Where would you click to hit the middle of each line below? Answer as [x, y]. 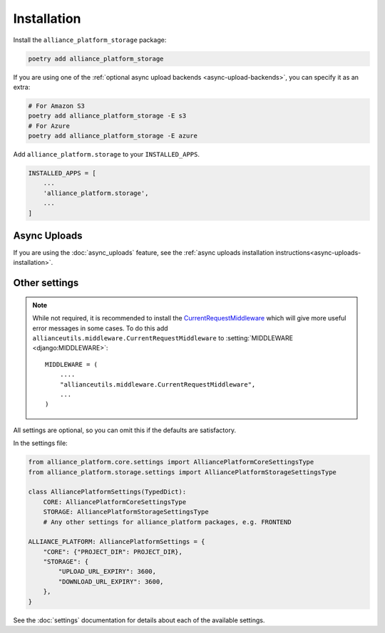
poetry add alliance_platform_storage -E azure [113, 136]
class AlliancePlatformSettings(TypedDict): [107, 492]
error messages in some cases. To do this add [100, 328]
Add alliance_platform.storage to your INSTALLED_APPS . [106, 155]
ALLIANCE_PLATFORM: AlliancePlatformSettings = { [117, 542]
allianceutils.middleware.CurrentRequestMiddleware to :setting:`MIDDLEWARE [163, 338]
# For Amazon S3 [57, 106]
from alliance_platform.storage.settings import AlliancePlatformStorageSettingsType [182, 472]
